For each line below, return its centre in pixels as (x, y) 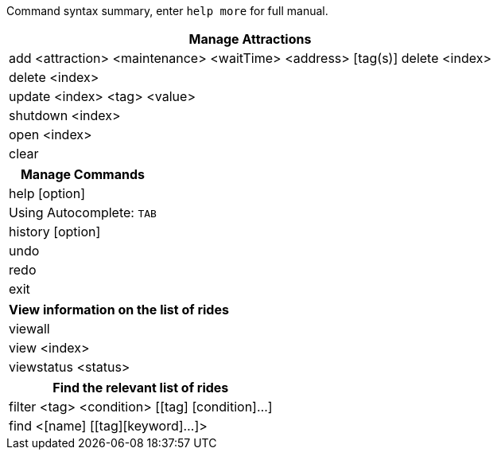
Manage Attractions (250, 39)
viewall (29, 329)
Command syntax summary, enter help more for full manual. (167, 11)
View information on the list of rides (119, 310)
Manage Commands (82, 174)
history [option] (55, 232)
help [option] (47, 193)
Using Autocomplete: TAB (83, 212)
